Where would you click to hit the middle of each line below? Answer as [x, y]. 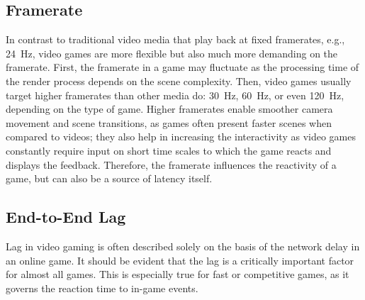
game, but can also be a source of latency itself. [109, 178]
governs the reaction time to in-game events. [102, 288]
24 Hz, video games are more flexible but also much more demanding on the [172, 53]
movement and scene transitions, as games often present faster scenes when [169, 122]
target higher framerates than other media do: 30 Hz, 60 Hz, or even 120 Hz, [175, 95]
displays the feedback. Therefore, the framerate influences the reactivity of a [171, 164]
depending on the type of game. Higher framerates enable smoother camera [169, 109]
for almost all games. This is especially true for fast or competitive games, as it [178, 274]
